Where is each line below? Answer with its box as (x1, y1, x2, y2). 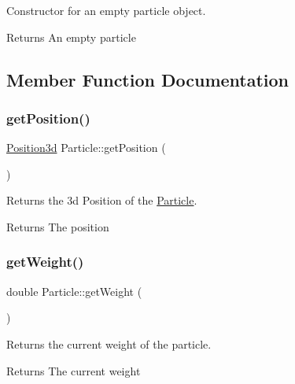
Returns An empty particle (6, 28, 136, 45)
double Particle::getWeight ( (6, 282, 142, 299)
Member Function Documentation (6, 67, 289, 91)
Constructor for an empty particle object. (6, 2, 206, 18)
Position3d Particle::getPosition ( (6, 139, 166, 156)
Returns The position (6, 218, 109, 234)
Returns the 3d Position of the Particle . (6, 192, 197, 209)
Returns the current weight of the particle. (6, 335, 212, 352)
